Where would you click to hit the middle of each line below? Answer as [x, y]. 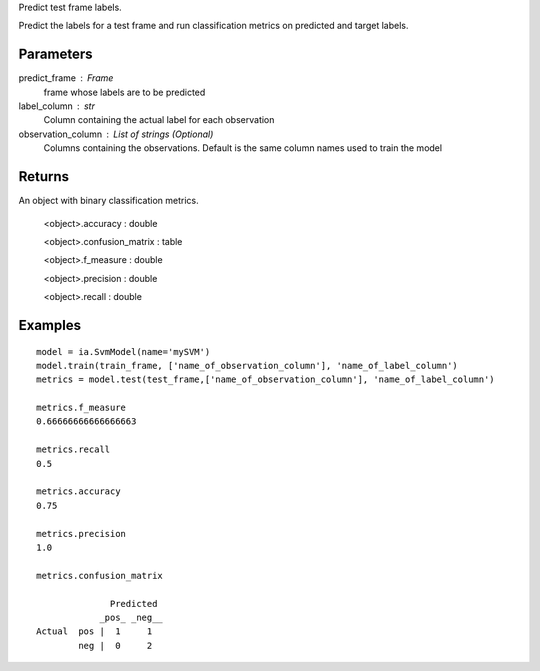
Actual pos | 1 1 [94, 631]
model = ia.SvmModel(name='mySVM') [123, 351]
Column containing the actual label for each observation [159, 120]
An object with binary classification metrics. [108, 201]
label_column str [56, 106]
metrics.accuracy [78, 491]
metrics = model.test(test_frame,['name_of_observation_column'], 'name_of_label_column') [265, 379]
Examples [50, 325]
